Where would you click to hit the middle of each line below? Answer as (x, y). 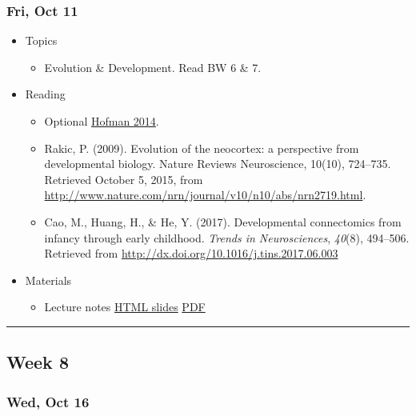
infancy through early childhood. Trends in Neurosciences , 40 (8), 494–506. (227, 237)
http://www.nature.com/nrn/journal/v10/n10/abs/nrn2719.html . (205, 195)
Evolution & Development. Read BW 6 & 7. (153, 67)
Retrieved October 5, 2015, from (124, 179)
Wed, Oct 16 (48, 401)
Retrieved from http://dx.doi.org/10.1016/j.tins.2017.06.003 (191, 253)
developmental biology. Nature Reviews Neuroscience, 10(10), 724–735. (218, 164)
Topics (41, 40)
